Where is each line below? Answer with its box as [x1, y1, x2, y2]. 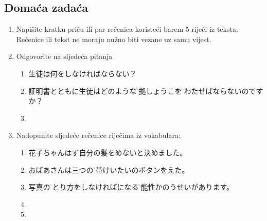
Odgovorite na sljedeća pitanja [16, 51, 113, 62]
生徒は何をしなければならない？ [28, 68, 137, 78]
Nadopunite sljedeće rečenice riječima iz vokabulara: [16, 130, 181, 140]
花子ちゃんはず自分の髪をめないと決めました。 [28, 147, 187, 157]
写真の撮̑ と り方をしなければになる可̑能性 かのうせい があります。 [28, 182, 234, 192]
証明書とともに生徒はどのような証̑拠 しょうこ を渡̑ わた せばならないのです [28, 85, 263, 96]
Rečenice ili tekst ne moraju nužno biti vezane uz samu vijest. [16, 33, 211, 44]
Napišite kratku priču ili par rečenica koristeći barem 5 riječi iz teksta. [16, 24, 238, 34]
